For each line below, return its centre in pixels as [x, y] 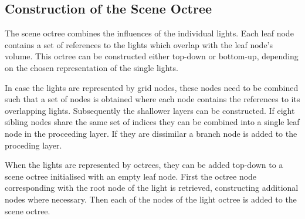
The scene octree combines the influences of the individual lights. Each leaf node [149, 33]
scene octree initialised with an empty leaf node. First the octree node [131, 176]
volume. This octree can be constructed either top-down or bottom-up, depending [152, 56]
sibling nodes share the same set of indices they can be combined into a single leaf [152, 122]
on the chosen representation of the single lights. [91, 67]
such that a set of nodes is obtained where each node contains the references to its [152, 99]
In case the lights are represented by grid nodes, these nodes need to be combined [152, 87]
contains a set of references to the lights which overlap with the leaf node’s [139, 44]
